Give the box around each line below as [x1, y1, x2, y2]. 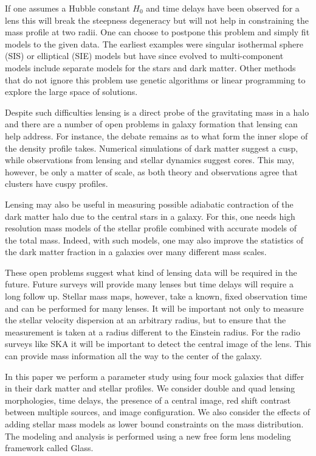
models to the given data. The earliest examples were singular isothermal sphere [5, 37, 303, 50]
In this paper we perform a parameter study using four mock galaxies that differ [5, 370, 304, 382]
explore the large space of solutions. [5, 85, 138, 98]
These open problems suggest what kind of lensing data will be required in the [5, 265, 297, 278]
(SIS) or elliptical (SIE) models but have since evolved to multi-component [5, 49, 284, 62]
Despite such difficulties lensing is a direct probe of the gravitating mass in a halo [5, 105, 309, 118]
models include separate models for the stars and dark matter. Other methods [5, 61, 296, 74]
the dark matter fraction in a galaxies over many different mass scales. [5, 245, 267, 258]
